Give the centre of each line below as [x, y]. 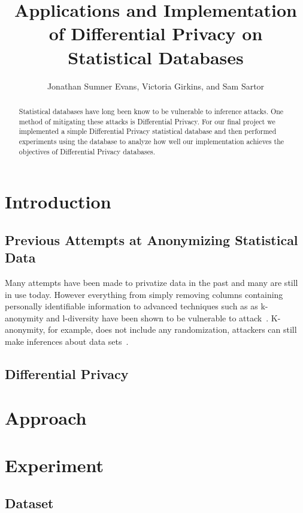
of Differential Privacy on [156, 33]
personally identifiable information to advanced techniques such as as [131, 306]
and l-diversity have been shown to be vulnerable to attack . [157, 317]
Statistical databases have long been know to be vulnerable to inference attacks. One [151, 111]
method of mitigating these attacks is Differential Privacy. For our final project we [147, 121]
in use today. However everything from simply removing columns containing [144, 294]
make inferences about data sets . [67, 341]
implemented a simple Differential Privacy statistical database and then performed [148, 131]
